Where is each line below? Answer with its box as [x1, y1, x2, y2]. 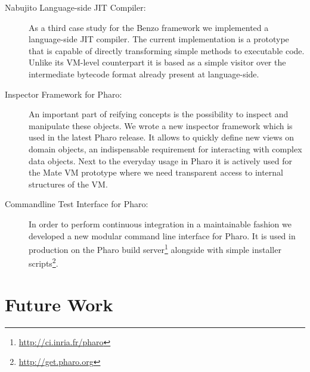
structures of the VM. [29, 177, 108, 190]
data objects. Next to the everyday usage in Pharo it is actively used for [29, 154, 292, 167]
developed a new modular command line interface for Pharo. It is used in [29, 229, 296, 242]
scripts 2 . [29, 255, 58, 269]
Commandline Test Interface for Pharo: [5, 198, 148, 210]
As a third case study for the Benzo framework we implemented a [29, 21, 269, 33]
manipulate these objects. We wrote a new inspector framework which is [29, 119, 293, 132]
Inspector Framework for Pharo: [5, 87, 122, 100]
